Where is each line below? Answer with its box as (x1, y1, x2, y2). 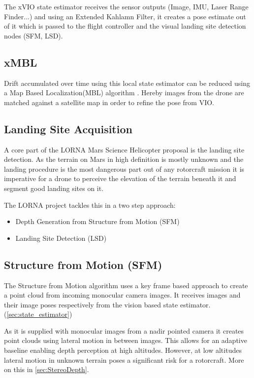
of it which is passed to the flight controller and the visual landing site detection (4, 21, 246, 31)
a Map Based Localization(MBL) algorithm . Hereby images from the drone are (4, 87, 244, 98)
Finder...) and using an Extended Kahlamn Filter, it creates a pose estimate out (4, 11, 246, 21)
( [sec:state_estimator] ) (4, 309, 72, 319)
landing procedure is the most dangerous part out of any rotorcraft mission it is (4, 163, 245, 174)
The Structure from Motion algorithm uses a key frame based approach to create (4, 280, 248, 290)
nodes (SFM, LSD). (4, 30, 63, 40)
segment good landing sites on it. (4, 183, 104, 193)
